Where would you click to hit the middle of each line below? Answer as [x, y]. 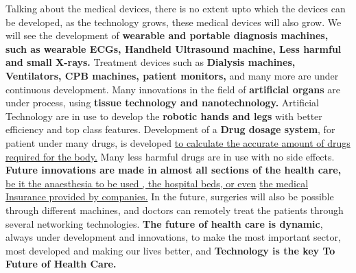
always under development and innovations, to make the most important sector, [173, 237]
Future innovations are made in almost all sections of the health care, [174, 170]
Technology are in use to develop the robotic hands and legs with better [164, 116]
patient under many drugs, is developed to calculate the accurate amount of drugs [178, 142]
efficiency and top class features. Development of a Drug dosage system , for [170, 129]
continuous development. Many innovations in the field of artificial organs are [173, 89]
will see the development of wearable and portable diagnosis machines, [167, 35]
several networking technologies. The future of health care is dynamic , [164, 223]
